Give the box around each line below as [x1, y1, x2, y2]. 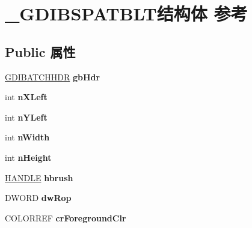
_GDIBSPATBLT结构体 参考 [5, 1, 248, 26]
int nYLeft [5, 110, 48, 123]
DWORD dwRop [5, 191, 72, 204]
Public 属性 [5, 42, 76, 61]
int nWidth [5, 131, 50, 143]
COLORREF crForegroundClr [5, 211, 126, 224]
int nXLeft [5, 91, 48, 103]
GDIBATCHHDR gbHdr [5, 70, 100, 83]
